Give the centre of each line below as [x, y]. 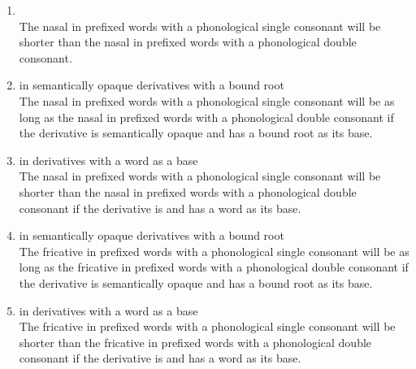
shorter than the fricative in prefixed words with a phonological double [195, 342]
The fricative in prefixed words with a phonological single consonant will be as [214, 251]
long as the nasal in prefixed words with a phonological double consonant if [206, 117]
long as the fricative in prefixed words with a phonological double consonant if [214, 267]
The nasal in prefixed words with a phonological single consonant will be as [207, 100]
